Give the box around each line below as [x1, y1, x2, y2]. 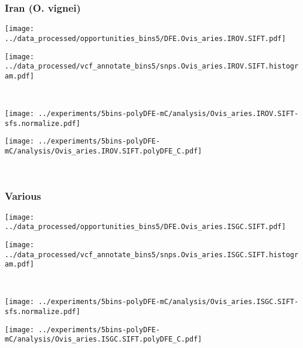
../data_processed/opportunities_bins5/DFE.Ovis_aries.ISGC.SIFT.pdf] [5, 223, 286, 231]
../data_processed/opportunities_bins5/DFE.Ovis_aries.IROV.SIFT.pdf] [5, 34, 286, 43]
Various [5, 189, 42, 203]
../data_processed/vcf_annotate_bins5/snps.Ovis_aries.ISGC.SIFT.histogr [5, 250, 299, 259]
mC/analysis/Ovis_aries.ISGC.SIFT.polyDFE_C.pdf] [5, 335, 202, 344]
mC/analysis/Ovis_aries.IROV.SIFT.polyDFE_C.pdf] [5, 147, 202, 156]
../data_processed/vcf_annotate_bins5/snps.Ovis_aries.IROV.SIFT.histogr [5, 62, 299, 71]
